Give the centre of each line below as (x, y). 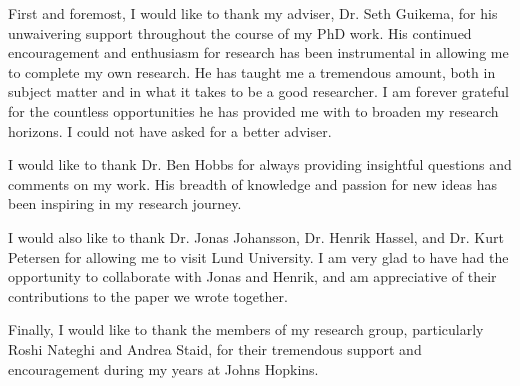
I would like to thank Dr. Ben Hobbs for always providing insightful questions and (260, 164)
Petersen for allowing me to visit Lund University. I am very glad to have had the (258, 256)
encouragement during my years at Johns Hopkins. (163, 368)
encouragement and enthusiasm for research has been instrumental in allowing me (258, 52)
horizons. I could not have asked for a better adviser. (170, 130)
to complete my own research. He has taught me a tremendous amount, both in (252, 71)
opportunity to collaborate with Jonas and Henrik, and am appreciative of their (252, 276)
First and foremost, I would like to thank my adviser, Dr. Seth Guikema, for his (253, 13)
